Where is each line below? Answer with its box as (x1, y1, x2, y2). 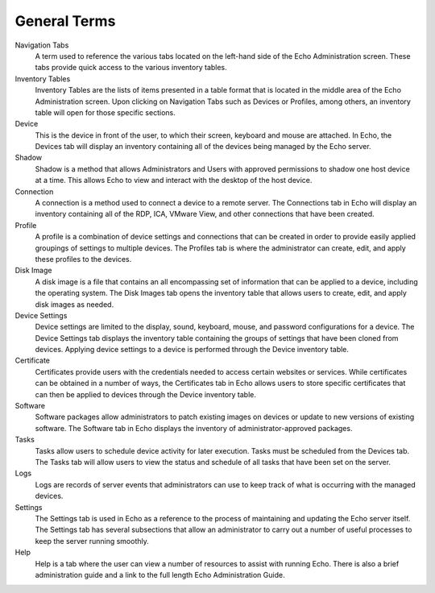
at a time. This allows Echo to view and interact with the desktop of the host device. (35, 176, 313, 185)
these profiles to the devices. (35, 254, 132, 263)
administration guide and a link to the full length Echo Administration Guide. (35, 570, 285, 579)
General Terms (14, 12, 116, 30)
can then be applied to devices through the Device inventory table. (35, 389, 257, 399)
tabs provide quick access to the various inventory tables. (35, 63, 227, 73)
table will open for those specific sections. (35, 107, 176, 117)
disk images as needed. (35, 299, 114, 309)
